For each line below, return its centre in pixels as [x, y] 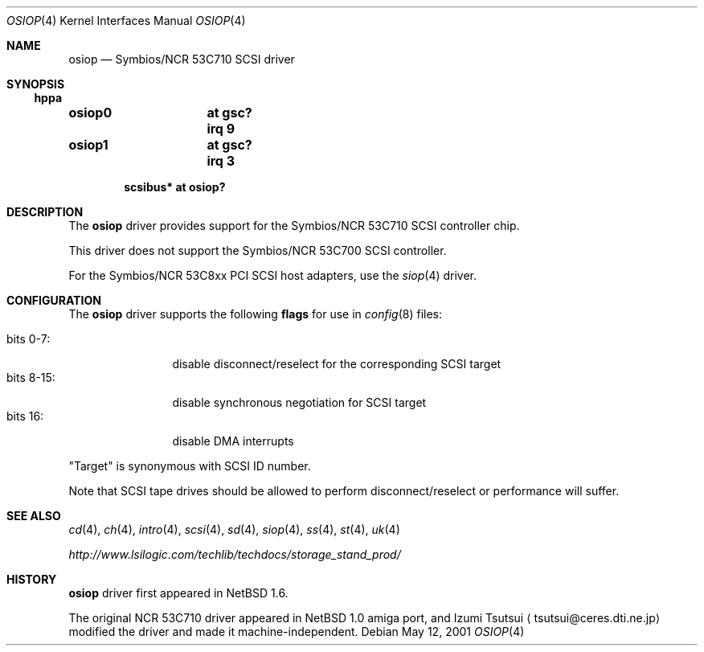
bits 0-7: [29, 339]
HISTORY [32, 579]
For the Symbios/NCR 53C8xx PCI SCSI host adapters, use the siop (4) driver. [273, 275]
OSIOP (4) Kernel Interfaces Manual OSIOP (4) [126, 21]
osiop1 [88, 145]
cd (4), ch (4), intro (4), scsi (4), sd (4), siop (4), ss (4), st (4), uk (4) [234, 529]
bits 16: [25, 416]
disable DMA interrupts [233, 441]
